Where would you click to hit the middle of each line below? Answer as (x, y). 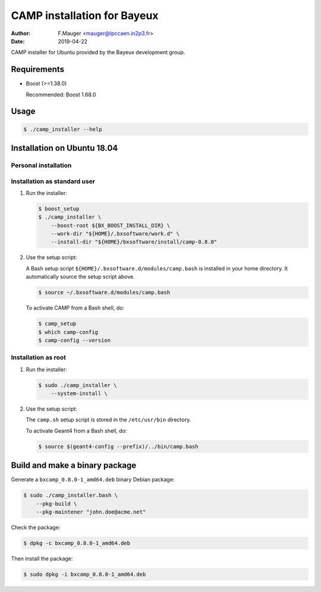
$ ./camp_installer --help (63, 129)
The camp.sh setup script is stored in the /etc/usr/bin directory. (108, 420)
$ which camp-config (68, 332)
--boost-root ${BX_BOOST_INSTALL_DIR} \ (111, 225)
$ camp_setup (57, 324)
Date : (18, 41)
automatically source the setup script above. (80, 277)
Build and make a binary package (74, 466)
